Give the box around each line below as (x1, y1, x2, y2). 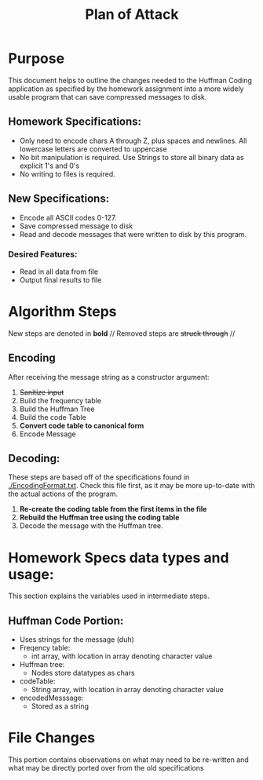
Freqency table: (19, 643, 71, 653)
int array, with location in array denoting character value (31, 651, 213, 661)
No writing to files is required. (19, 169, 115, 178)
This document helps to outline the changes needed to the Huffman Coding (8, 75, 253, 85)
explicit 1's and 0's (19, 161, 80, 170)
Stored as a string (31, 702, 89, 711)
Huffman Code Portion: (8, 614, 124, 627)
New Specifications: (8, 192, 110, 206)
